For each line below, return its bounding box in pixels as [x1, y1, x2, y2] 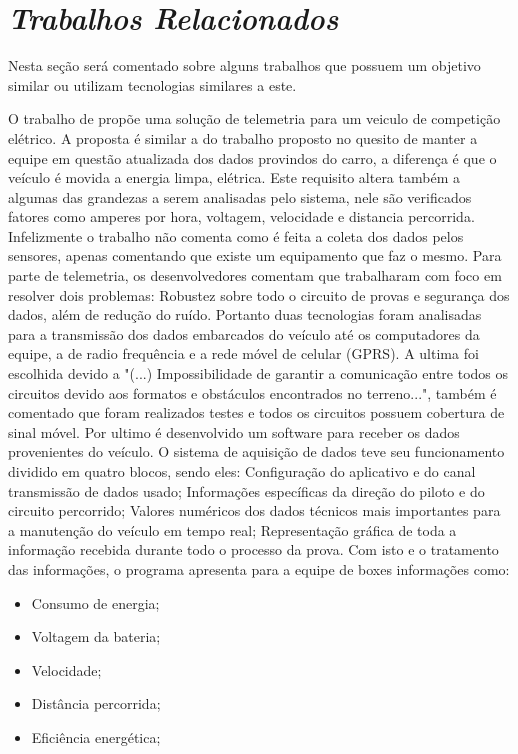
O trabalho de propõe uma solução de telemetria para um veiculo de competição [8, 108, 501, 129]
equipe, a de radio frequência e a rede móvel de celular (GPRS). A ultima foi [8, 343, 479, 364]
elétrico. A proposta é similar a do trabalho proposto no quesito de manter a [8, 127, 478, 148]
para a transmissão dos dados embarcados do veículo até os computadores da [8, 323, 480, 344]
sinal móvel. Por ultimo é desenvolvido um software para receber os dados [8, 421, 460, 442]
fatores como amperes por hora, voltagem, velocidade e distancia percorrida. [8, 206, 475, 227]
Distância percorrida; [31, 693, 161, 714]
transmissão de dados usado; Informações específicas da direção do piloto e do [8, 480, 485, 501]
